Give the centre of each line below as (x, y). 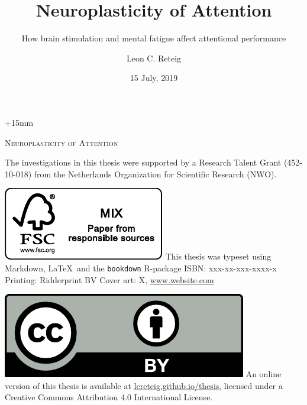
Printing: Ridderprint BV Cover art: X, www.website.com (109, 279)
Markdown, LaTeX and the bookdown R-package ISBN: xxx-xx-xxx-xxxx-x (141, 268)
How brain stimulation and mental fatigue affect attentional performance (154, 38)
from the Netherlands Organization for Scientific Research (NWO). (155, 174)
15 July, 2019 (154, 78)
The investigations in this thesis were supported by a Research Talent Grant (143, 162)
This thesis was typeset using (218, 256)
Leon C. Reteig (154, 58)
